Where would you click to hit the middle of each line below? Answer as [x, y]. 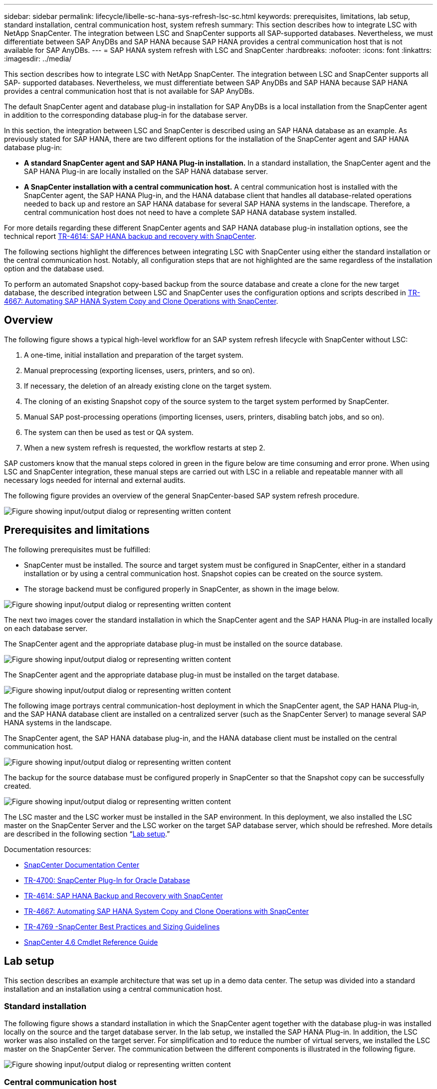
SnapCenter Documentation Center [82, 865]
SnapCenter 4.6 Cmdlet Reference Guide [91, 942]
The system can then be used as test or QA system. [109, 432]
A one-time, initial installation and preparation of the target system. [134, 355]
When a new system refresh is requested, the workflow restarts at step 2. [145, 447]
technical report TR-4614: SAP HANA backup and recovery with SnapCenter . [130, 236]
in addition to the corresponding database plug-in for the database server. [126, 115]
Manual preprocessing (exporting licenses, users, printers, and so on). [139, 370]
